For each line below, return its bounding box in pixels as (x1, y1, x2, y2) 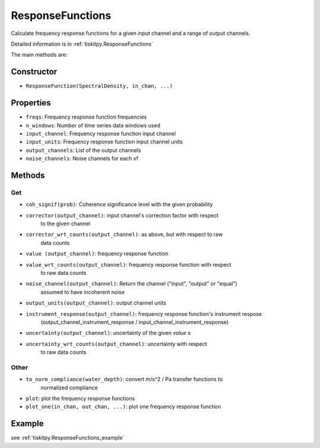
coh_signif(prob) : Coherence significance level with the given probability (25, 201, 213, 208)
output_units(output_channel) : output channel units (25, 299, 167, 306)
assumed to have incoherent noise (40, 288, 125, 296)
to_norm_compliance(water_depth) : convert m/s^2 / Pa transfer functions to (25, 376, 223, 383)
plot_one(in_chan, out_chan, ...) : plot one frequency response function (25, 403, 222, 410)
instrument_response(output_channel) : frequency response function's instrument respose (25, 310, 262, 317)
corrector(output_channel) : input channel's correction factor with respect (25, 212, 219, 219)
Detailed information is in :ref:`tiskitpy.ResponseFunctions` (11, 40, 153, 47)
